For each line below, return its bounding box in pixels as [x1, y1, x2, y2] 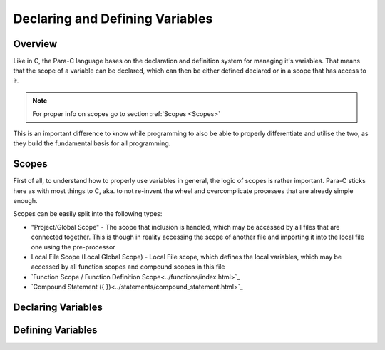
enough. [13, 197, 38, 205]
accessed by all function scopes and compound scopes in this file [31, 262, 225, 271]
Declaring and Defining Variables [13, 11, 213, 26]
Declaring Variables [13, 302, 103, 314]
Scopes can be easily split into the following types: [13, 210, 163, 218]
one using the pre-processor [31, 242, 115, 251]
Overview [13, 38, 58, 50]
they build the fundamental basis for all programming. [13, 139, 171, 148]
